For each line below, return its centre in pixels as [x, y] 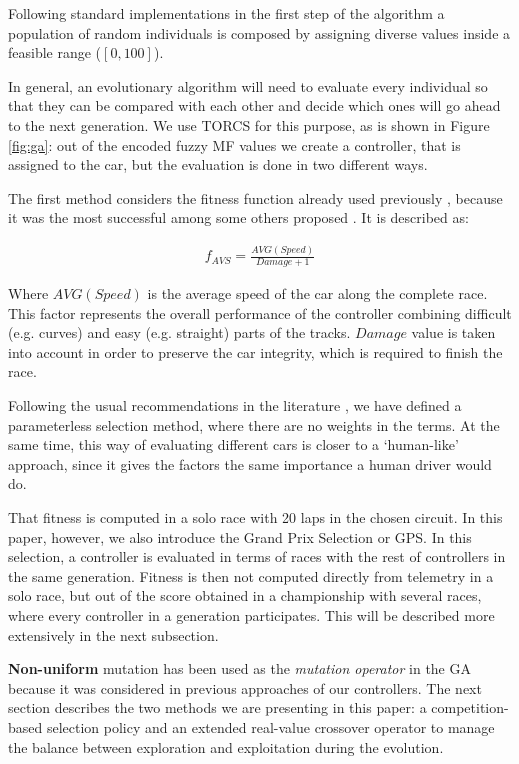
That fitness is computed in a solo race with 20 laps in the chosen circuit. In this [255, 517]
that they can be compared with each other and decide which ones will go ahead [254, 105]
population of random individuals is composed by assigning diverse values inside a [259, 32]
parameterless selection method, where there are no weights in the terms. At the [254, 424]
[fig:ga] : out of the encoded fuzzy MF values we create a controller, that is [234, 144]
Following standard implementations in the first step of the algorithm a [226, 13]
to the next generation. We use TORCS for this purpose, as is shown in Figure [249, 124]
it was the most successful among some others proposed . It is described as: [238, 217]
